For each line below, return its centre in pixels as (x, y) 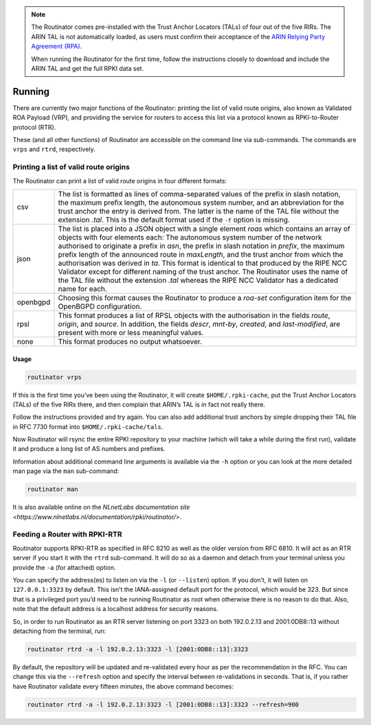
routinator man (53, 490)
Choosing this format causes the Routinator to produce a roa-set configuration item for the (205, 297)
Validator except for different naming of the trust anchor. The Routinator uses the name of (203, 271)
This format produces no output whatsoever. (130, 341)
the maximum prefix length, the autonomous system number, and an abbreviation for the (201, 203)
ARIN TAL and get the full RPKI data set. (88, 68)
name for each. (83, 288)
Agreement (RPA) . (57, 46)
